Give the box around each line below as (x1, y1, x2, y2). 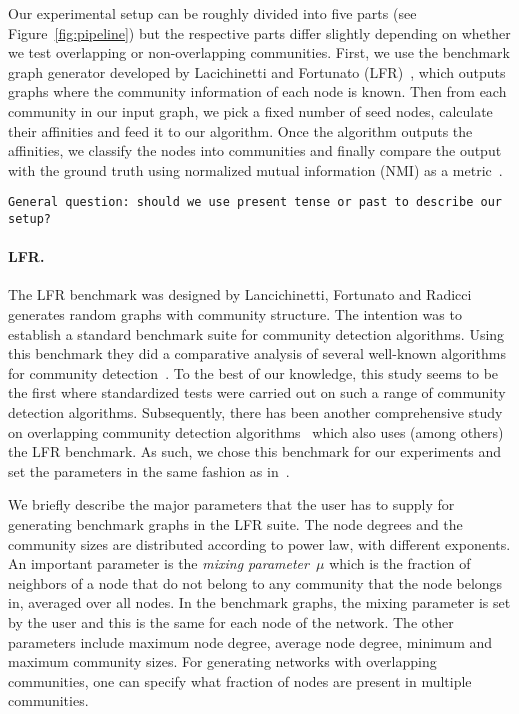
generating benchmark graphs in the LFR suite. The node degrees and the (8, 513, 463, 534)
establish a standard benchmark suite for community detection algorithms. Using (8, 323, 505, 344)
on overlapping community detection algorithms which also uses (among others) (8, 421, 504, 442)
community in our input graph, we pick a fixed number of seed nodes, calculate (8, 100, 493, 121)
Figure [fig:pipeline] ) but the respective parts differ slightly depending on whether (8, 22, 511, 43)
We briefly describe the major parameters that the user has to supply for (8, 494, 455, 515)
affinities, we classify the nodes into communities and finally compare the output (8, 140, 502, 161)
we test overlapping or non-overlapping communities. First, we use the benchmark (8, 42, 510, 63)
